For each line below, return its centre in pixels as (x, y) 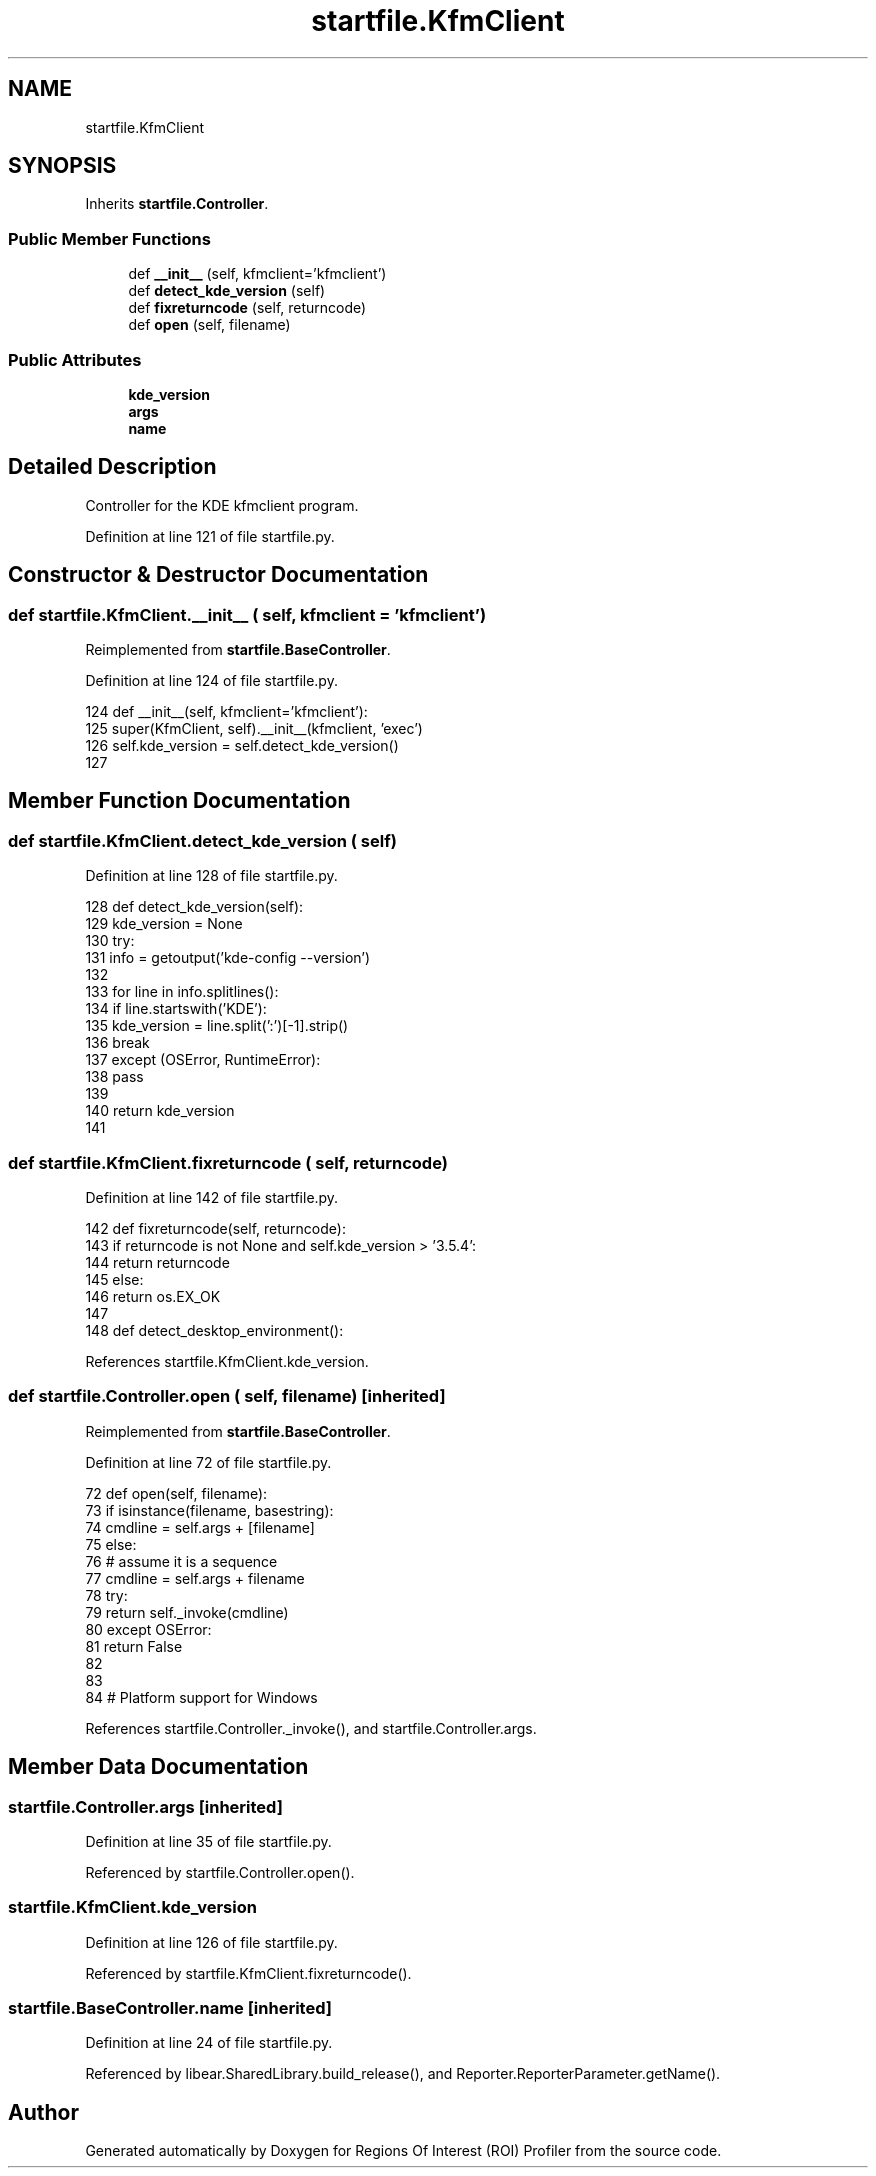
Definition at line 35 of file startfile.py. (208, 1841)
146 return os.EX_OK (153, 1296)
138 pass (114, 1077)
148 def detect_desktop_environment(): (214, 1330)
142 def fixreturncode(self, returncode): (215, 1228)
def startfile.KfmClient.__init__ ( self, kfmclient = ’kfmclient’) (247, 614)
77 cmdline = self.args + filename (195, 1578)
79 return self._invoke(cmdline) (187, 1612)
